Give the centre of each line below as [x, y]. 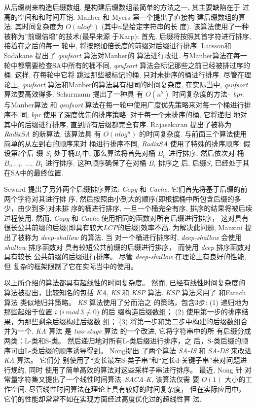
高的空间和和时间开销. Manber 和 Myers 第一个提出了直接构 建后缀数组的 [121, 17]
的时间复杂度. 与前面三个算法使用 [193, 134]
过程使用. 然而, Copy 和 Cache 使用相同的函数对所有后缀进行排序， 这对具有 [127, 218]
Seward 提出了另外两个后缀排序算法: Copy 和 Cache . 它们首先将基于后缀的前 [126, 189]
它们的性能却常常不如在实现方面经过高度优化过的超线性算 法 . [103, 398]
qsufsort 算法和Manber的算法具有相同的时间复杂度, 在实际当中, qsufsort [135, 84]
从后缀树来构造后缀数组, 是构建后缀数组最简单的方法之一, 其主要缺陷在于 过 [127, 7]
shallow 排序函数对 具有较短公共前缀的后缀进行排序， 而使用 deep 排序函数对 [128, 247]
